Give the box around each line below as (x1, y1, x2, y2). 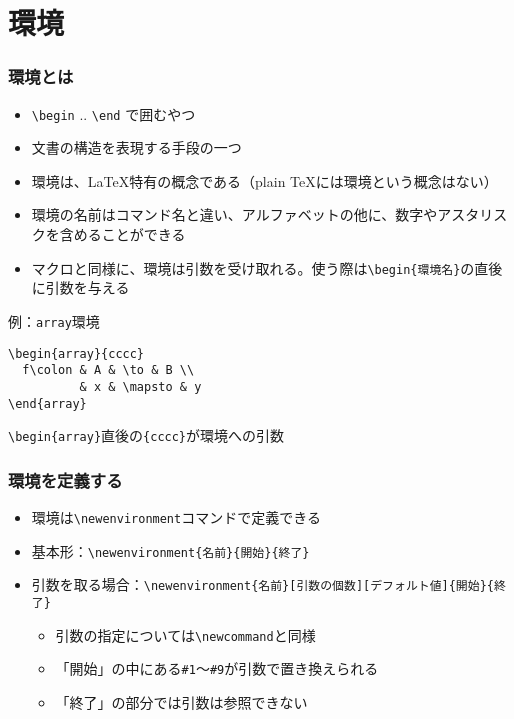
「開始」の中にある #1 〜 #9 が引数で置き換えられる (55, 658, 379, 679)
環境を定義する (8, 467, 123, 492)
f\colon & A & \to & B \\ (22, 363, 195, 378)
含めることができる (59, 224, 186, 245)
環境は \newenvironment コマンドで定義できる (31, 507, 321, 528)
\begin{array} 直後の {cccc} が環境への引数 (8, 425, 285, 446)
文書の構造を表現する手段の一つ (31, 137, 242, 158)
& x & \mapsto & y (79, 379, 202, 394)
